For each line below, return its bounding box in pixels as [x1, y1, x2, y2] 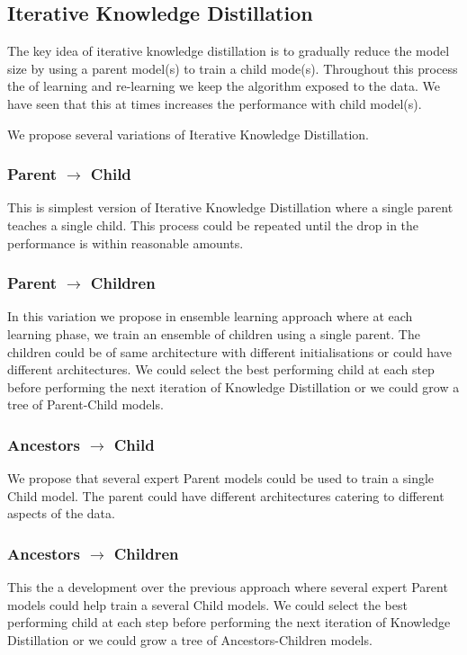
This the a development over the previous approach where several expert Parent [7, 578, 448, 597]
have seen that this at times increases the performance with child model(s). [7, 94, 422, 112]
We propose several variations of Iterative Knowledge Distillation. [7, 124, 369, 143]
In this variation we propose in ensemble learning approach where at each [7, 307, 413, 326]
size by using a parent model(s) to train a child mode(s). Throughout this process [7, 58, 458, 77]
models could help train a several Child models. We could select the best [7, 595, 408, 614]
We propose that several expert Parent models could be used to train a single [7, 469, 435, 488]
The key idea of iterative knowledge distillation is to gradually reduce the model [7, 41, 450, 60]
